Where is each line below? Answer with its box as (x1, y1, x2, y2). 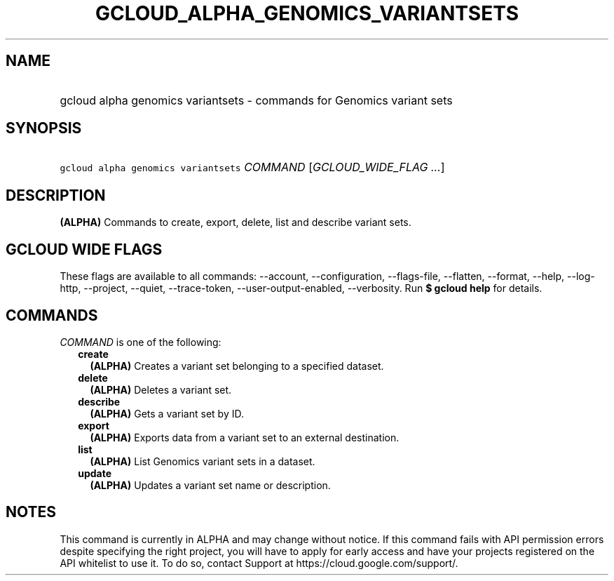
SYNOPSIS (6, 119, 82, 138)
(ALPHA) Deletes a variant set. (90, 383, 232, 396)
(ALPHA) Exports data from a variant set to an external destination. (90, 431, 400, 443)
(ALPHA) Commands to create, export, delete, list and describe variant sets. (60, 216, 411, 229)
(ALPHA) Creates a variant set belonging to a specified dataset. (90, 359, 384, 372)
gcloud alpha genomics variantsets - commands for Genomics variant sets (60, 93, 453, 107)
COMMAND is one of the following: (60, 335, 221, 348)
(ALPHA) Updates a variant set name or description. (90, 479, 331, 491)
